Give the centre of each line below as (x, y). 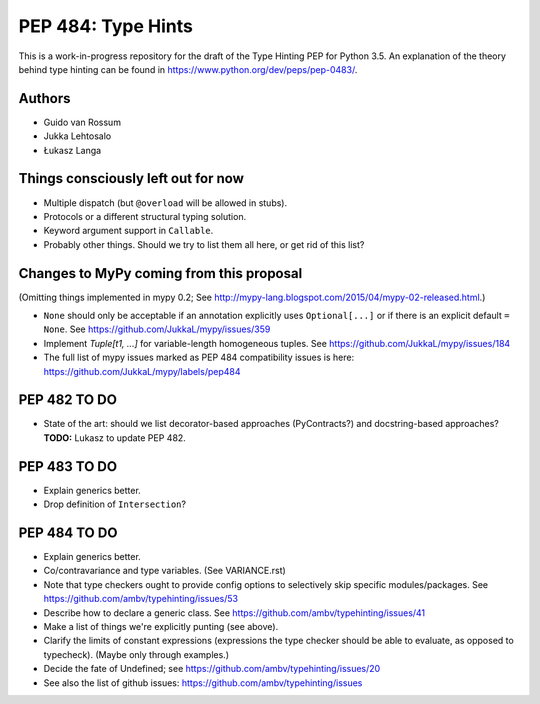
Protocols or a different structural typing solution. (145, 216)
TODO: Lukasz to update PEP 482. (115, 437)
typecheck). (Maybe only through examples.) (136, 654)
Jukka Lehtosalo (77, 136)
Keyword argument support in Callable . (128, 231)
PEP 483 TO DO (68, 466)
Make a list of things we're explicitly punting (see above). (161, 627)
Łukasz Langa (72, 150)
